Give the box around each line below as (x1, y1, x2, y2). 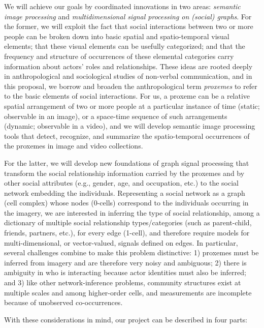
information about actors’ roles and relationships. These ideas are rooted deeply (4, 61, 253, 71)
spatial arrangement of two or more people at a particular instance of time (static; (4, 100, 260, 111)
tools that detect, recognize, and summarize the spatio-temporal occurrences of (4, 130, 250, 141)
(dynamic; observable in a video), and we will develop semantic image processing (4, 121, 255, 131)
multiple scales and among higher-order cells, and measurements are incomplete (4, 287, 252, 297)
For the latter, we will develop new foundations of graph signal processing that (4, 157, 249, 168)
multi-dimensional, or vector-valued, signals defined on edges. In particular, (4, 237, 238, 248)
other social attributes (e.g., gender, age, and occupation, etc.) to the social (4, 177, 239, 188)
